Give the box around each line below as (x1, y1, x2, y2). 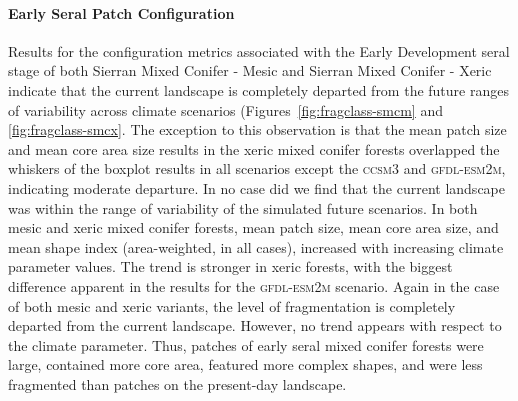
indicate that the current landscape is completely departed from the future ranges (8, 79, 509, 100)
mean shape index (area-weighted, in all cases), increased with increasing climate (8, 236, 504, 257)
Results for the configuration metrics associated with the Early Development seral (8, 40, 510, 61)
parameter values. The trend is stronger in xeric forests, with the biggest (8, 256, 453, 277)
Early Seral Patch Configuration (8, 2, 235, 23)
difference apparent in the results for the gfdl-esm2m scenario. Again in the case (8, 275, 500, 296)
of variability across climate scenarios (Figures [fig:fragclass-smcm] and (8, 99, 443, 120)
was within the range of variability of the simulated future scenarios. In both (8, 197, 478, 218)
